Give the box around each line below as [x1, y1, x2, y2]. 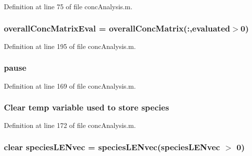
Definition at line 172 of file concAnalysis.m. [4, 120, 136, 130]
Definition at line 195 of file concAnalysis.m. [4, 41, 136, 51]
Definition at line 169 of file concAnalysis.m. [4, 80, 136, 91]
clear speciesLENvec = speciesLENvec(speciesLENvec [4, 140, 220, 153]
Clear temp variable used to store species [4, 101, 169, 113]
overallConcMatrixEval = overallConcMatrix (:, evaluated [4, 22, 230, 34]
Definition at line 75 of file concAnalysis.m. [4, 1, 133, 11]
